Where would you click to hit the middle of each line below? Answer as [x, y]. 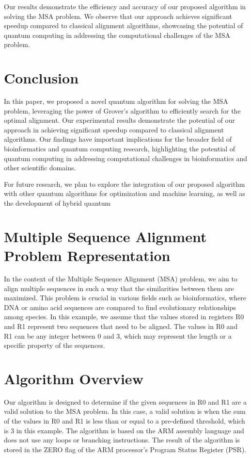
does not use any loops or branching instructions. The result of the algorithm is [122, 440]
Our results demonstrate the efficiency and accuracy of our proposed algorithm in [125, 6]
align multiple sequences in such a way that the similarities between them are [119, 288]
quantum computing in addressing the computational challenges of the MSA [117, 35]
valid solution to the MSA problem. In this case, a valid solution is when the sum [125, 411]
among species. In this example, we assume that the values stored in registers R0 [124, 317]
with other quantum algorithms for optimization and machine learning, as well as [125, 193]
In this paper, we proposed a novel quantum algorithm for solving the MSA [116, 101]
